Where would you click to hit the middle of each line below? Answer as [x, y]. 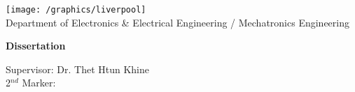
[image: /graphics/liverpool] [76, 10]
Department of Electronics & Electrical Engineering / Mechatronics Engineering [177, 22]
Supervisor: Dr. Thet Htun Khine [77, 69]
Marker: [39, 83]
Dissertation [36, 46]
